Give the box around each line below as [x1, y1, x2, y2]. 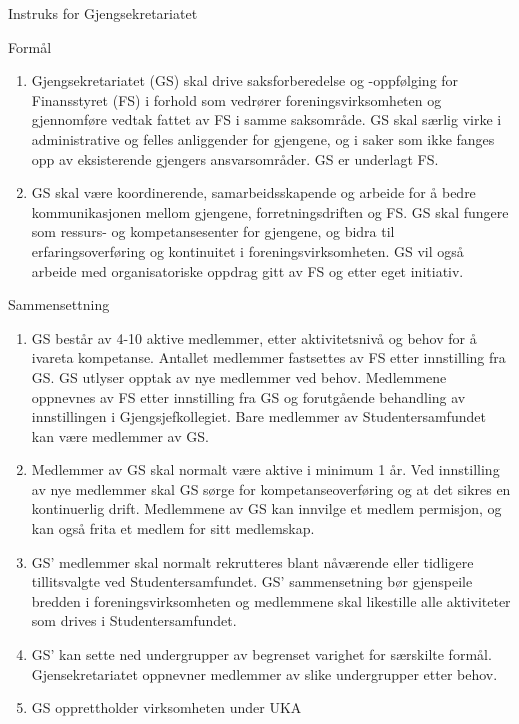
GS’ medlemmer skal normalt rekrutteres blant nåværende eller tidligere [31, 551, 474, 572]
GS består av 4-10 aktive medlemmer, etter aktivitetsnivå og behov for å [31, 327, 477, 348]
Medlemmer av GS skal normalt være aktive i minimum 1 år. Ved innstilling [31, 459, 500, 480]
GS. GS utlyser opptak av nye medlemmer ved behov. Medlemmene [31, 366, 447, 387]
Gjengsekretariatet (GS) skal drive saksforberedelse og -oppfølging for [31, 70, 459, 91]
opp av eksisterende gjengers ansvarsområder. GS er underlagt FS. [31, 148, 439, 169]
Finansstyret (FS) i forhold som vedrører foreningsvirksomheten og [31, 89, 442, 110]
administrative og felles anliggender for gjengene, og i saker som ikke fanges [31, 128, 495, 149]
